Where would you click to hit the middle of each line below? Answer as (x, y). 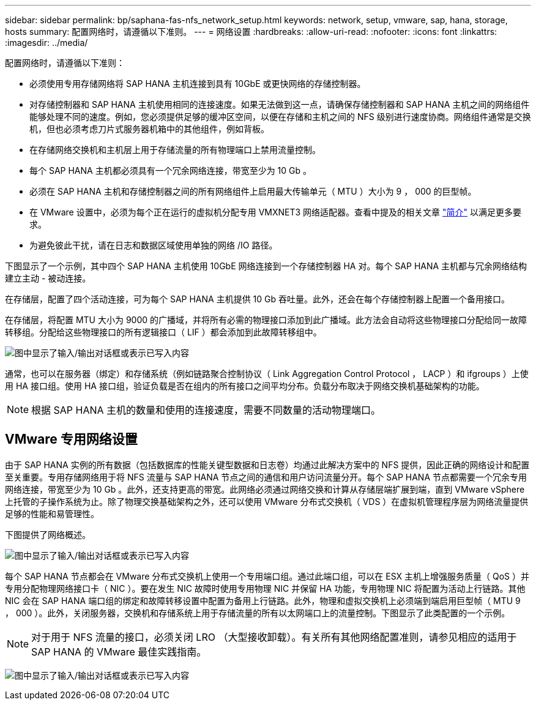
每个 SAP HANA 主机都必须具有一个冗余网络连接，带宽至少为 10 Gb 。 (171, 170)
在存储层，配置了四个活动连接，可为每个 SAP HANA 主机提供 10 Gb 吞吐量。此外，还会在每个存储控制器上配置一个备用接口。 (258, 299)
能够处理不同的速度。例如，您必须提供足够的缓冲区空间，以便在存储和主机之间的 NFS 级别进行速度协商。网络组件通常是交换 (280, 117)
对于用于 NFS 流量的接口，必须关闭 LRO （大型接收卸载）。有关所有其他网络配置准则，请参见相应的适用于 (274, 637)
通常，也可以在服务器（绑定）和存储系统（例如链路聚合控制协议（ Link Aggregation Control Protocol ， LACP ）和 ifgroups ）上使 (267, 374)
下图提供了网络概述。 (48, 534)
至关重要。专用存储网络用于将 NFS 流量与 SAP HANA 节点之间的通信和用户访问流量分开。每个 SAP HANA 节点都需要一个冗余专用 (266, 477)
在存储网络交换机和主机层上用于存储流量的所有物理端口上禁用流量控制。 (175, 150)
